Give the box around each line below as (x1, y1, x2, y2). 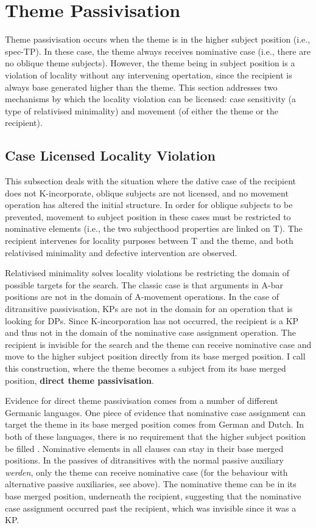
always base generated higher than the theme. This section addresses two (5, 80, 278, 93)
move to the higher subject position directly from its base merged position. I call (5, 350, 306, 363)
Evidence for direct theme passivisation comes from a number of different (5, 394, 278, 407)
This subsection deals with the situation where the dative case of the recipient (5, 175, 297, 187)
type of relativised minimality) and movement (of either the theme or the (5, 104, 278, 117)
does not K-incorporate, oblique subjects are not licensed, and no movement (5, 186, 289, 199)
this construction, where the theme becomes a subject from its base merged (5, 361, 286, 374)
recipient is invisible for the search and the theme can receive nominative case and (5, 338, 312, 350)
